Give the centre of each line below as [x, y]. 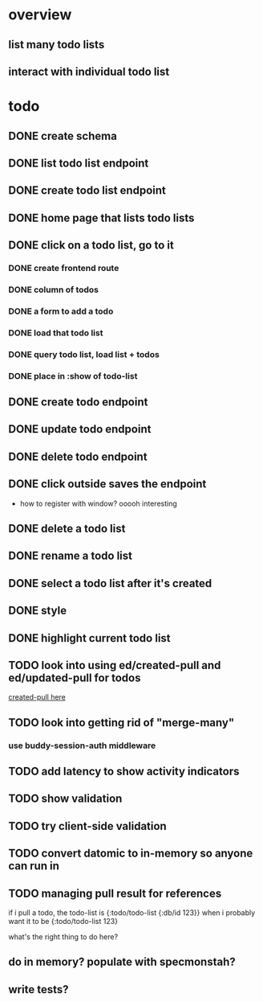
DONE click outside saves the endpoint [107, 484]
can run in [34, 866]
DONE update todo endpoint [80, 429]
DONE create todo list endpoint [87, 191]
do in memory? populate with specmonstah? [122, 962]
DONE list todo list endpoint [79, 163]
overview [40, 15]
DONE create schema [63, 136]
